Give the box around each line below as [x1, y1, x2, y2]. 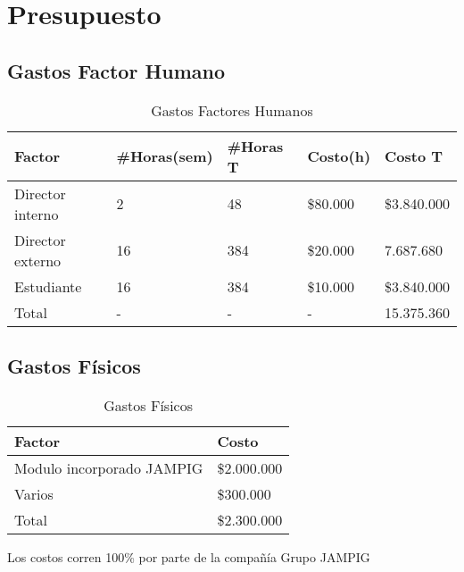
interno [14, 203, 59, 224]
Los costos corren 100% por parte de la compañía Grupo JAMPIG [7, 547, 370, 566]
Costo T [385, 146, 443, 167]
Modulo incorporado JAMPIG [14, 457, 203, 478]
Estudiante [14, 275, 82, 297]
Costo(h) [307, 146, 371, 167]
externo [14, 249, 62, 271]
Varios [14, 483, 54, 504]
